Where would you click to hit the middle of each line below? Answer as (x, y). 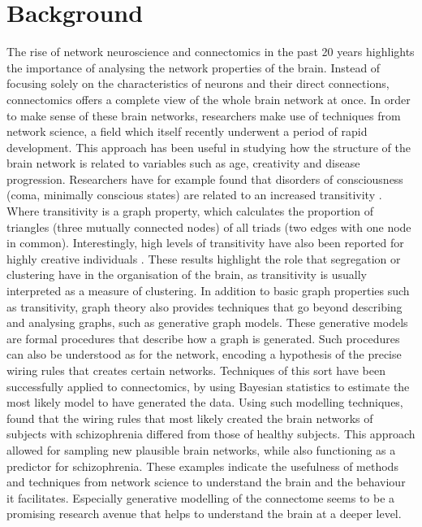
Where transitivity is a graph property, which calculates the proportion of (190, 211)
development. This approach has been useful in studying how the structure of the (209, 147)
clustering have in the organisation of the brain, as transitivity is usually (187, 274)
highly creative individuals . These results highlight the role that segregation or (204, 258)
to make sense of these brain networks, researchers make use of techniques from (204, 115)
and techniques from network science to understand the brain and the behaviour (206, 482)
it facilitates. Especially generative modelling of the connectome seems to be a (201, 497)
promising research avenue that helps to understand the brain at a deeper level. (204, 514)
